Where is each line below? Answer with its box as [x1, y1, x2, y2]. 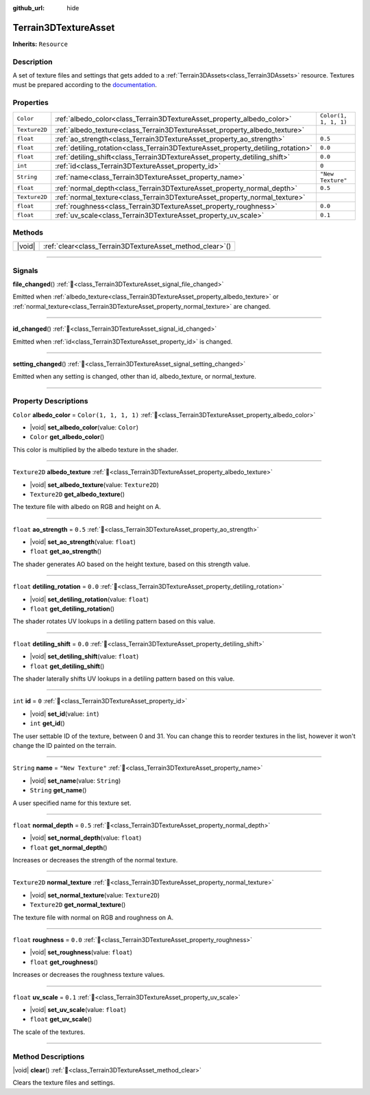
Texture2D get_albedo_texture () [29, 490, 125, 498]
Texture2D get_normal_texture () [29, 901, 126, 909]
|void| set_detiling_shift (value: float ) [29, 652, 139, 661]
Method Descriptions [12, 1052, 85, 1061]
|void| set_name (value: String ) [29, 776, 121, 785]
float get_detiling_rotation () [29, 604, 115, 613]
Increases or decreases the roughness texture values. [12, 971, 165, 979]
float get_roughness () [29, 958, 99, 966]
